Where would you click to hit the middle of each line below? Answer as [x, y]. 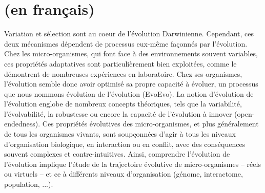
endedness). [22, 124]
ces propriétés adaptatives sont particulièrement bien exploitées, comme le [120, 63]
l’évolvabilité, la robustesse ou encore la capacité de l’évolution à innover [118, 113]
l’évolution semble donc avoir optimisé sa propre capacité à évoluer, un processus [131, 84]
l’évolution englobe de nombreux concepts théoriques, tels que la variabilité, [123, 104]
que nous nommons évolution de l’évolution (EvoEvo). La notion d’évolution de [129, 93]
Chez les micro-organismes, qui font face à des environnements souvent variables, [131, 53]
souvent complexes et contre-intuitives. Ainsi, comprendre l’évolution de [117, 154]
